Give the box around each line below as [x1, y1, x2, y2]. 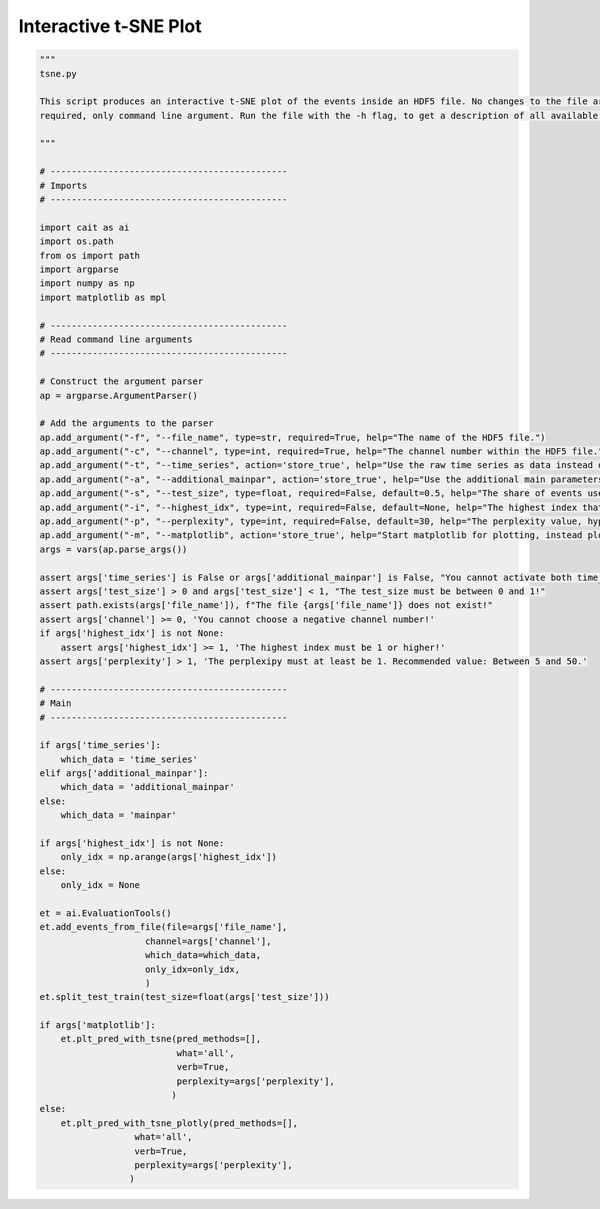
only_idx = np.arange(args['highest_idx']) [60, 851, 277, 863]
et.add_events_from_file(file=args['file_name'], [39, 921, 288, 933]
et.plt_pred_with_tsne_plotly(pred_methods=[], [60, 1117, 299, 1129]
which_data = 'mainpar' [60, 810, 177, 821]
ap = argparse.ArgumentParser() [39, 390, 199, 401]
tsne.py [39, 68, 77, 79]
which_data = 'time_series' [60, 753, 199, 765]
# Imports [39, 180, 88, 191]
